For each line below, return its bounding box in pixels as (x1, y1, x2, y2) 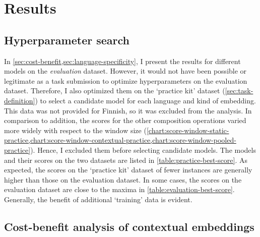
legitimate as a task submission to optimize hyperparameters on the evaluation (4, 75, 247, 86)
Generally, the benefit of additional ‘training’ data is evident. (4, 194, 192, 204)
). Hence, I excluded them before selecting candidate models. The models (30, 144, 256, 155)
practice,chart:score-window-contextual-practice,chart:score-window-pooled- (4, 135, 236, 145)
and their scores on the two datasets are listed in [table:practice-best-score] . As (4, 154, 247, 165)
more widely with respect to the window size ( (4, 125, 147, 135)
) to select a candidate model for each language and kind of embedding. (35, 95, 256, 105)
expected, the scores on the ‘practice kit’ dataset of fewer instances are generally (4, 164, 252, 175)
